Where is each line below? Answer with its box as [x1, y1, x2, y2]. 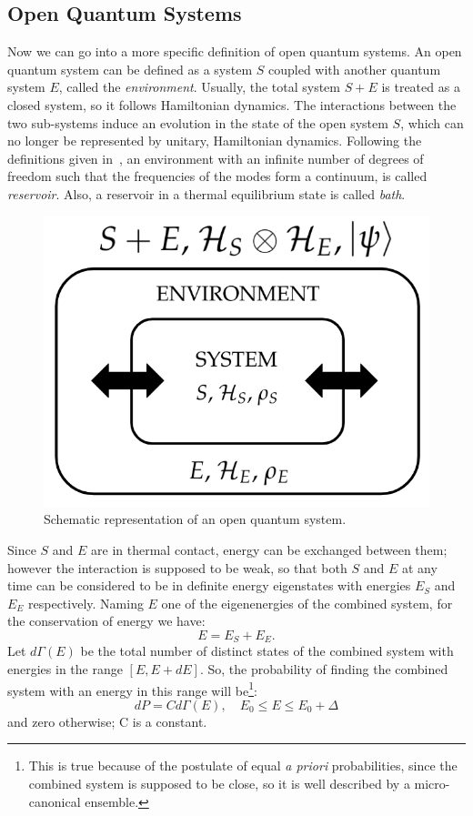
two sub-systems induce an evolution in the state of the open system [7, 113, 388, 132]
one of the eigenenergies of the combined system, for [161, 593, 453, 612]
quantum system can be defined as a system [7, 59, 253, 78]
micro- [414, 774, 450, 793]
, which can [400, 113, 464, 132]
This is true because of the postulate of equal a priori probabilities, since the [28, 756, 458, 775]
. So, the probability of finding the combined [199, 660, 448, 679]
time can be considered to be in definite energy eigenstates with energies [7, 576, 411, 595]
